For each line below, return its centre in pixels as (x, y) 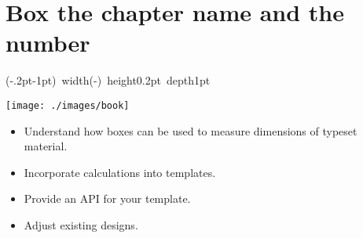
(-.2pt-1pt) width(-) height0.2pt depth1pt (108, 80)
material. (46, 146)
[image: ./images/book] (68, 105)
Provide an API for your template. (107, 198)
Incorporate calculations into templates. (120, 172)
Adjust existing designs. (81, 224)
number (48, 43)
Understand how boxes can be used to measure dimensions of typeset (191, 130)
